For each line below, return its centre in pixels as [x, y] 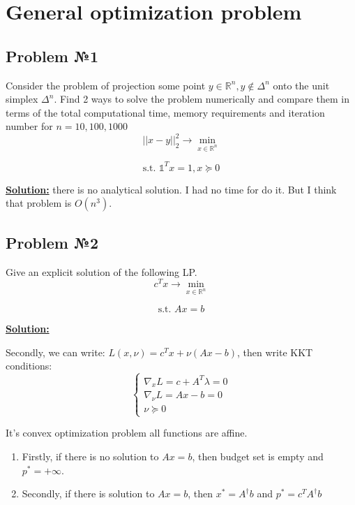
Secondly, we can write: [55, 352]
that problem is [39, 203]
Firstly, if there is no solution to [90, 456]
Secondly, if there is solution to [88, 493]
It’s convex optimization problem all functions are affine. [127, 433]
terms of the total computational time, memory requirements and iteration [165, 112]
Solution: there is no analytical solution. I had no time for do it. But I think [171, 189]
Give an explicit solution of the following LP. [101, 271]
